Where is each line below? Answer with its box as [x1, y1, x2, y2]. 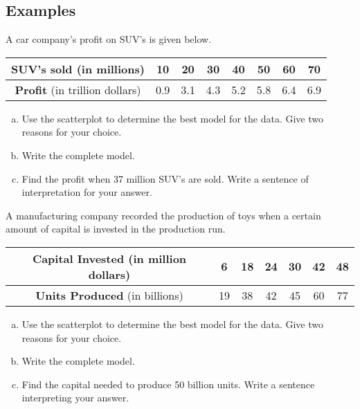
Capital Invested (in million [32, 250, 187, 266]
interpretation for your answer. [21, 185, 152, 199]
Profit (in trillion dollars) [15, 81, 141, 98]
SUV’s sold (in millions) [11, 60, 145, 77]
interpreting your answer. [21, 390, 129, 405]
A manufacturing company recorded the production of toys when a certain [6, 208, 321, 222]
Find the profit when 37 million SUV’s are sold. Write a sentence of [21, 171, 309, 185]
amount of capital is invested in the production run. [6, 221, 226, 236]
